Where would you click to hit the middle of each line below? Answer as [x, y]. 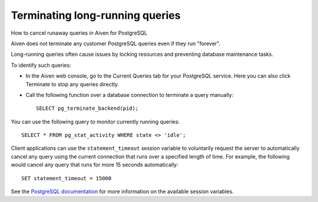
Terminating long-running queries [96, 15]
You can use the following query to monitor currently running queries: [95, 122]
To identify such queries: [41, 65]
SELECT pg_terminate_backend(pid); [87, 108]
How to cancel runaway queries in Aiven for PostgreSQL [79, 33]
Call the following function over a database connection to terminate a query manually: [130, 95]
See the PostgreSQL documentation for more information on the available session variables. [122, 191]
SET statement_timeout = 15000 [67, 178]
